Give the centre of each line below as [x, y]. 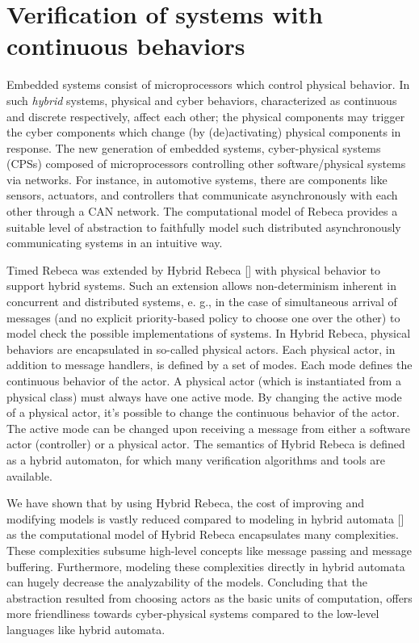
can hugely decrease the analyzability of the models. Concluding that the [187, 582]
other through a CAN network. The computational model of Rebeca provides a [202, 211]
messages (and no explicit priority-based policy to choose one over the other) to [203, 317]
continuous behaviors [126, 46]
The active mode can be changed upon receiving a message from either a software [209, 428]
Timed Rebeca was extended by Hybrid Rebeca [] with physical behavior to [193, 269]
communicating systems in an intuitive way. [115, 243]
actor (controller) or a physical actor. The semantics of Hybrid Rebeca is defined [206, 444]
